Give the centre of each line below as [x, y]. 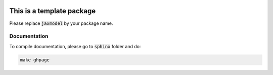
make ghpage [35, 60]
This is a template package [53, 11]
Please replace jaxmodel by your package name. [61, 23]
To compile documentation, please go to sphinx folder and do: [75, 46]
